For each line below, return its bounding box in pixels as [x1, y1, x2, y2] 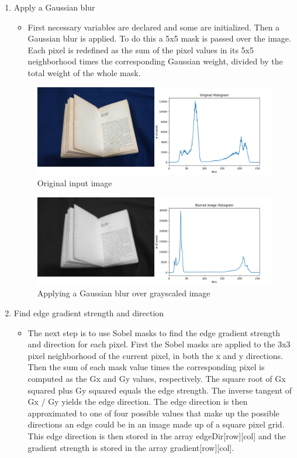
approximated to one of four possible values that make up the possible [27, 406, 279, 419]
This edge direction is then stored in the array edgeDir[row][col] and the [27, 430, 286, 442]
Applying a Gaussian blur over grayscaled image [37, 287, 210, 299]
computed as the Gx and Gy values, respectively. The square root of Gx [27, 372, 286, 385]
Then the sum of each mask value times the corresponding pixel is [27, 361, 265, 373]
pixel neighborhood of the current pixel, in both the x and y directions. [27, 349, 283, 361]
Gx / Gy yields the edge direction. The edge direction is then [27, 395, 248, 408]
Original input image [37, 177, 112, 189]
